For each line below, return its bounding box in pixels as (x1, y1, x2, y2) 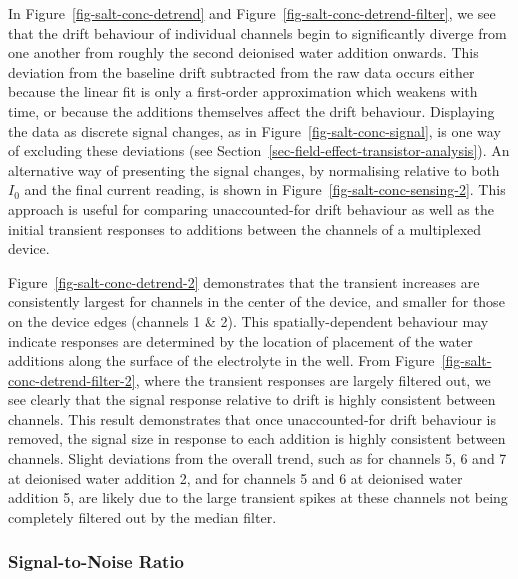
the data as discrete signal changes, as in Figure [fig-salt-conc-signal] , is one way (8, 120, 501, 141)
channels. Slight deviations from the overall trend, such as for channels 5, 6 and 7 (8, 448, 507, 469)
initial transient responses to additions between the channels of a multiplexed (8, 218, 482, 239)
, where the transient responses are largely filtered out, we (135, 369, 491, 390)
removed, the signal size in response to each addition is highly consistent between (8, 428, 506, 449)
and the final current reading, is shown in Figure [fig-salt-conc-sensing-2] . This (24, 179, 506, 200)
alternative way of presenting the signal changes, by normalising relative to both (8, 159, 500, 180)
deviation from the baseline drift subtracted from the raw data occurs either (8, 61, 475, 82)
